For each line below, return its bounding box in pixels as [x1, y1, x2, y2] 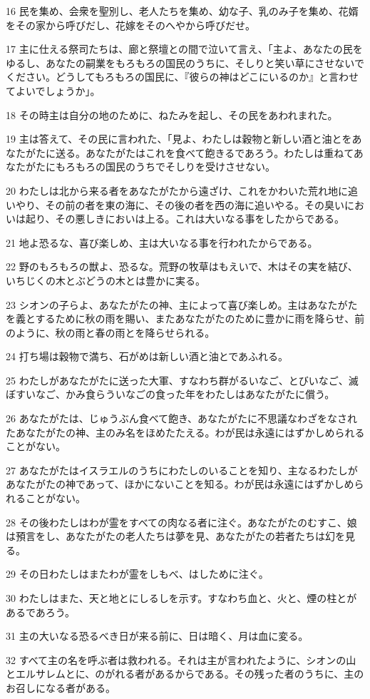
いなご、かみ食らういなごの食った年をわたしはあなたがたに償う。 [25, 387, 335, 402]
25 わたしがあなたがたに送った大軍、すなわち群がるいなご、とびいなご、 [6, 372, 349, 387]
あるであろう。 [6, 604, 76, 619]
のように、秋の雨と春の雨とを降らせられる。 [6, 325, 215, 340]
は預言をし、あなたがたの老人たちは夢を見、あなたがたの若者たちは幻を [6, 529, 345, 544]
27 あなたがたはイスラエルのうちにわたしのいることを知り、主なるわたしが [6, 462, 358, 477]
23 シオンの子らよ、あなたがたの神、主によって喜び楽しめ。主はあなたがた [6, 297, 358, 312]
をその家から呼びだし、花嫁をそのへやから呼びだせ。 [6, 17, 255, 32]
